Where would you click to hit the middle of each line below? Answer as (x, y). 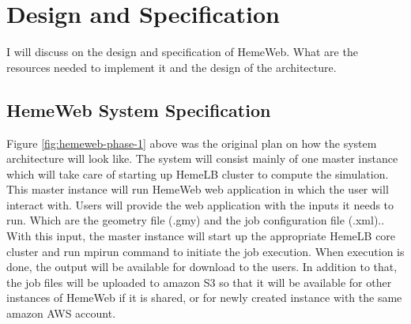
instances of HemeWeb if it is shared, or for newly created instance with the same (204, 298)
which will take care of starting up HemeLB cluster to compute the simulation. (198, 173)
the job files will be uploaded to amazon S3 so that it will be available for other (199, 282)
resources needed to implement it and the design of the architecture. (172, 67)
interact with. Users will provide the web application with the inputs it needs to (200, 204)
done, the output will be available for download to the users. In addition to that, (202, 267)
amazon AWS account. (61, 313)
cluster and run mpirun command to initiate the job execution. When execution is (205, 251)
